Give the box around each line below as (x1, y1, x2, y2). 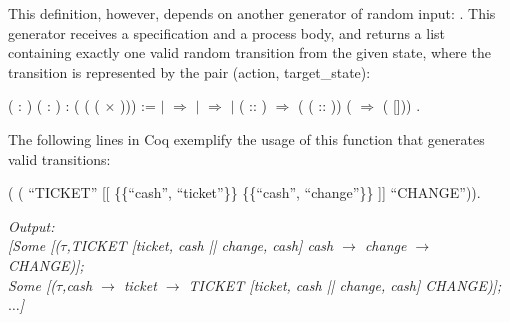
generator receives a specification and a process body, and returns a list (8, 22, 446, 43)
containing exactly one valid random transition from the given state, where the (8, 42, 491, 63)
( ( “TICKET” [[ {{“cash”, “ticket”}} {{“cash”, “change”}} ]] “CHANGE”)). (8, 182, 481, 203)
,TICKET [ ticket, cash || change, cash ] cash (66, 235, 334, 256)
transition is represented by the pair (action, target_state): (8, 61, 371, 82)
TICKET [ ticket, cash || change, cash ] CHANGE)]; (188, 274, 502, 295)
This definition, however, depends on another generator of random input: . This (8, 3, 496, 23)
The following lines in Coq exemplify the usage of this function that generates (8, 128, 485, 149)
